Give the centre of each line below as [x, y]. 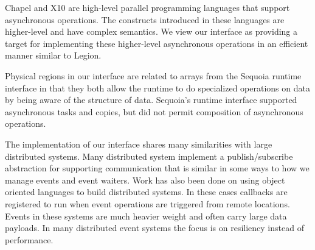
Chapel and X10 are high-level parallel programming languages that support [147, 7]
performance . [29, 239]
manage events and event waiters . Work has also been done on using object [145, 180]
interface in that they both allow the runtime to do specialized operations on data [157, 87]
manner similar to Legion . [53, 55]
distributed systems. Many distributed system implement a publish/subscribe [149, 156]
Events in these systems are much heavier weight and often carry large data [146, 216]
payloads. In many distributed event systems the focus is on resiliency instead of [154, 228]
